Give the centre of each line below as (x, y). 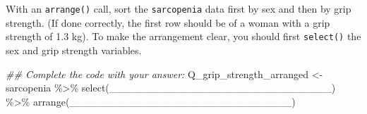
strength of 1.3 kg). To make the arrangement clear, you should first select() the (183, 36)
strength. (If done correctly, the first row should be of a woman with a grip (168, 22)
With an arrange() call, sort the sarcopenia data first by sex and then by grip (179, 8)
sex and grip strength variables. (74, 50)
